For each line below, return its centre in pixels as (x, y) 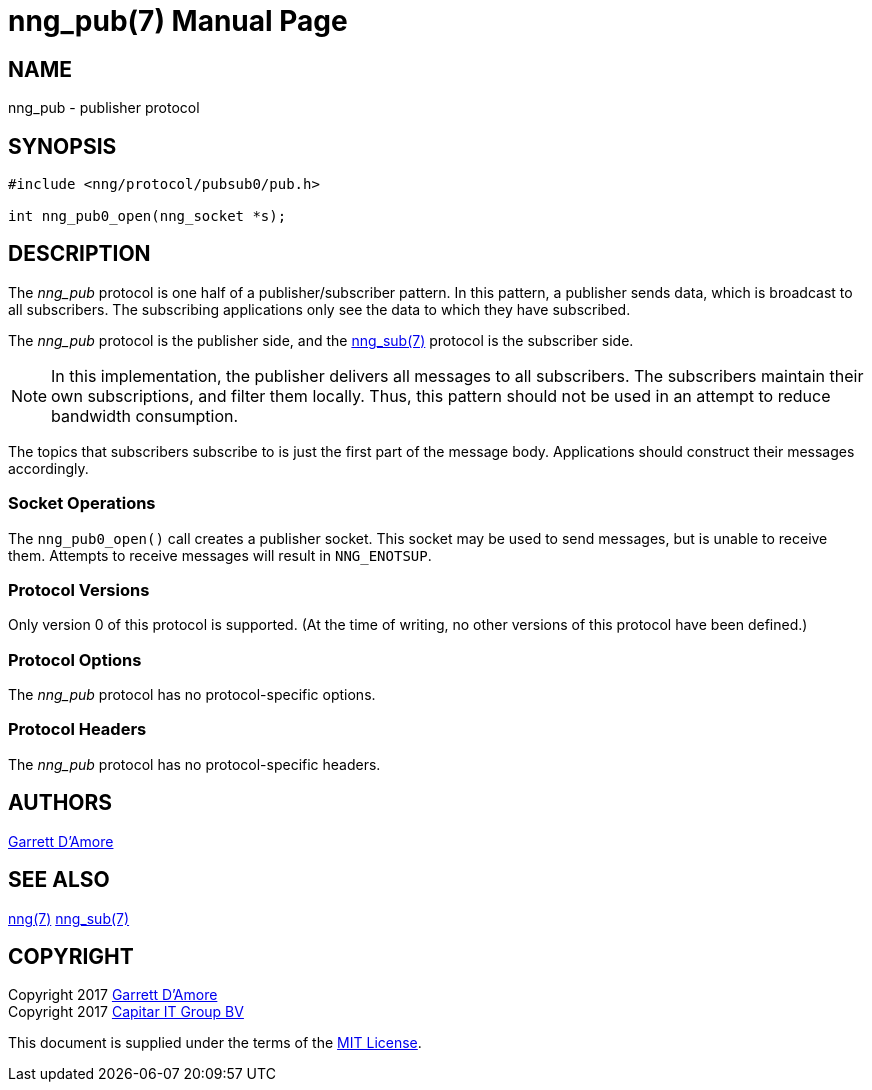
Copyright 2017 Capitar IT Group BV (126, 1012)
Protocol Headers (77, 729)
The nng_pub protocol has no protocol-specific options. (192, 695)
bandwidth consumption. (145, 415)
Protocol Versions (79, 589)
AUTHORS (60, 803)
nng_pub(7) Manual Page (178, 21)
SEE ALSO (59, 880)
